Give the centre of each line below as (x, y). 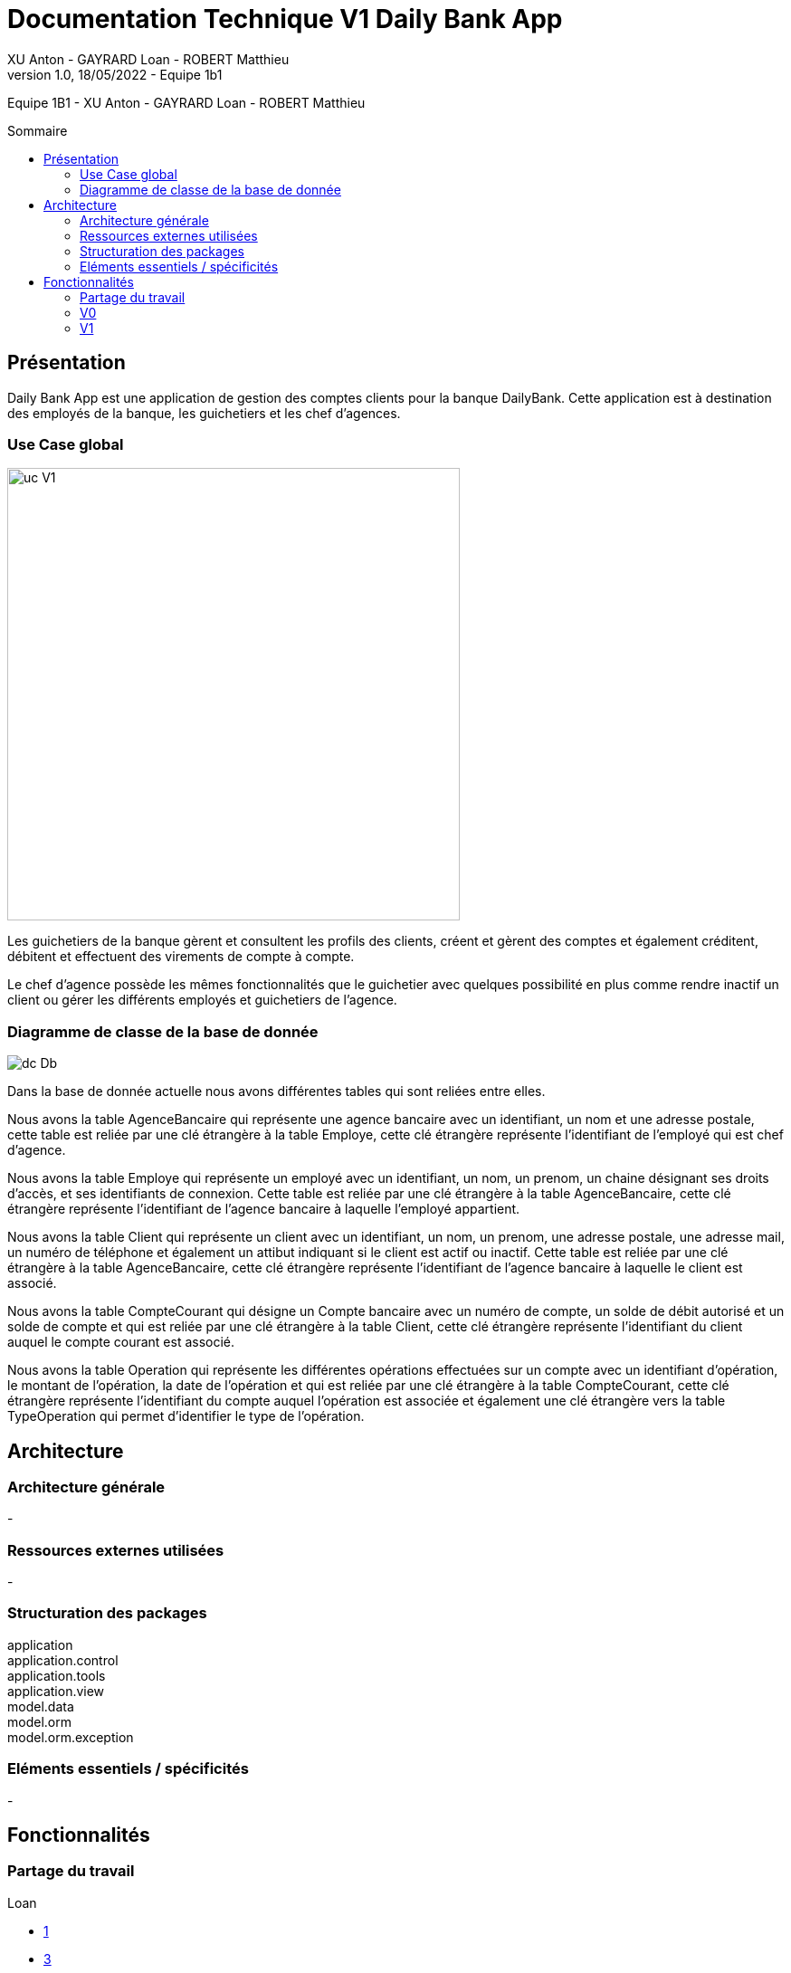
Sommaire (38, 130)
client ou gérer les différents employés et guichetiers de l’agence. (202, 1000)
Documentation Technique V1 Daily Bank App (285, 19)
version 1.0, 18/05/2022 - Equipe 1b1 (115, 74)
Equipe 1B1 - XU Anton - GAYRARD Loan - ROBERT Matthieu (186, 102)
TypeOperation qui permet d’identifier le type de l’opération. (186, 1416)
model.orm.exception (71, 1737)
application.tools (57, 1675)
